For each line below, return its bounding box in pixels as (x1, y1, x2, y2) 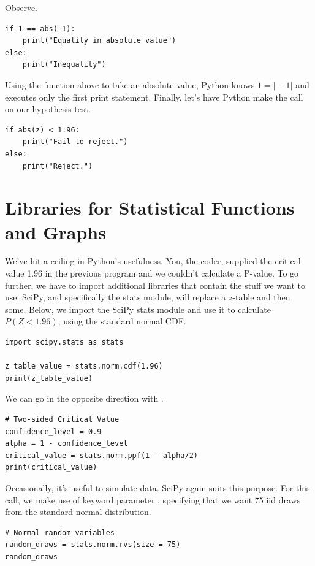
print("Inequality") (22, 60, 106, 69)
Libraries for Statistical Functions (5, 195, 295, 220)
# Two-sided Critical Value (5, 415, 120, 424)
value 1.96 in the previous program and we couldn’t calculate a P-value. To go (5, 267, 299, 280)
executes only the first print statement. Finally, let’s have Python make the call (5, 90, 303, 103)
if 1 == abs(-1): (5, 24, 75, 33)
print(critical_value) (5, 463, 97, 472)
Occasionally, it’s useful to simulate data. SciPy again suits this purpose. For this (5, 481, 310, 494)
